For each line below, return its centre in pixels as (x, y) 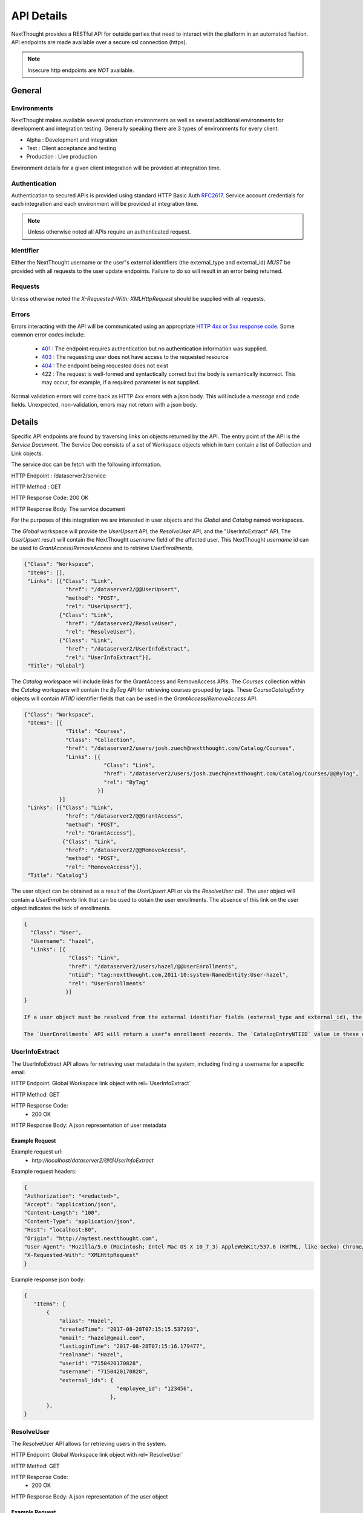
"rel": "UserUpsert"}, (99, 606)
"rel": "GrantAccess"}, (101, 833)
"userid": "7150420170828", (100, 1363)
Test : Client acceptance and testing (71, 148)
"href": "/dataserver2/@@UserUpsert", (123, 589)
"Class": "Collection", (101, 740)
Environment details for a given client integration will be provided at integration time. (116, 168)
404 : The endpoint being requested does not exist (105, 366)
